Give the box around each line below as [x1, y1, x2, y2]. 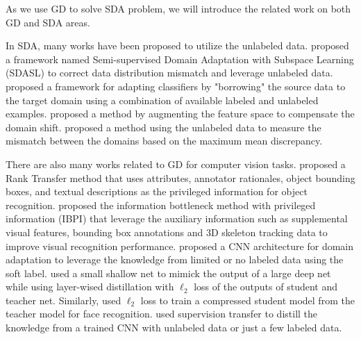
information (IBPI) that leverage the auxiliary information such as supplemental [6, 211, 348, 226]
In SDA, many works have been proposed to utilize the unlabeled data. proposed [6, 38, 349, 53]
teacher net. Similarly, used [6, 292, 121, 307]
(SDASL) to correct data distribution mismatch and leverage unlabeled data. [6, 65, 333, 80]
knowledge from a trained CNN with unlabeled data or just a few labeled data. [6, 320, 342, 335]
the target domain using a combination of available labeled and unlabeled [6, 92, 319, 107]
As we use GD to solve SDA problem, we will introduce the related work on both [6, 1, 351, 15]
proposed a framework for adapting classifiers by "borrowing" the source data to [6, 78, 346, 93]
